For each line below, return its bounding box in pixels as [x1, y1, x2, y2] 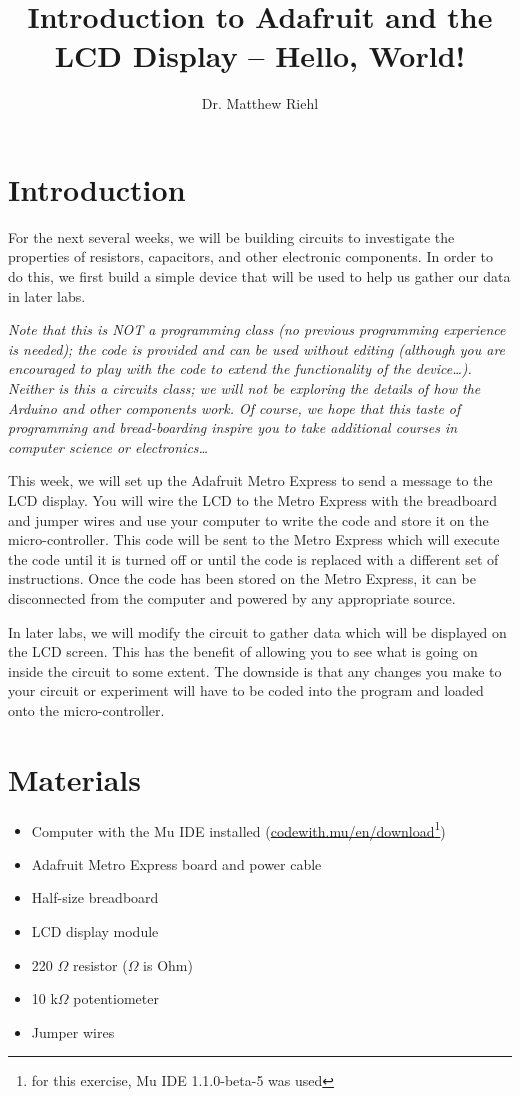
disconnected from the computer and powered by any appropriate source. [8, 587, 456, 608]
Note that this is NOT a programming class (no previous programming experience [8, 319, 506, 340]
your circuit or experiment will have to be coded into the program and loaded [8, 680, 484, 701]
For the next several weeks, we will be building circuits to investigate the [8, 226, 455, 247]
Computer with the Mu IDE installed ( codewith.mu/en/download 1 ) [31, 817, 446, 841]
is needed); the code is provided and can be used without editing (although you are [8, 338, 506, 359]
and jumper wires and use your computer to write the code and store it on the [8, 509, 489, 530]
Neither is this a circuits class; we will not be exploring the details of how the [8, 378, 481, 398]
